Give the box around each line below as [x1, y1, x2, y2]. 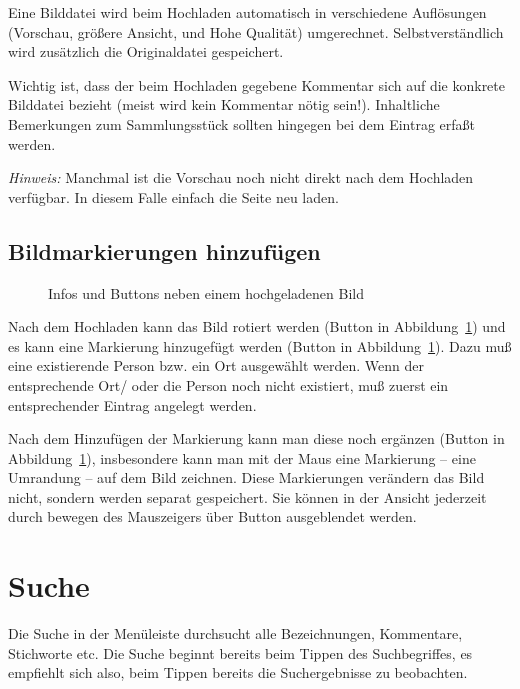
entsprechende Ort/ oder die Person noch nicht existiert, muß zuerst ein [8, 374, 449, 395]
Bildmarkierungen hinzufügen [8, 235, 321, 266]
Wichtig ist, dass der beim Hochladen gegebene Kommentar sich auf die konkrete [8, 74, 505, 95]
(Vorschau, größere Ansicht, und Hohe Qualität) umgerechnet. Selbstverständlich [8, 21, 504, 42]
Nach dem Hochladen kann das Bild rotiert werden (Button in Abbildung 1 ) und [8, 316, 506, 337]
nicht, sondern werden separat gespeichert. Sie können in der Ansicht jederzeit [8, 486, 487, 507]
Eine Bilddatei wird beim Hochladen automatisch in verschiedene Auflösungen [8, 2, 487, 22]
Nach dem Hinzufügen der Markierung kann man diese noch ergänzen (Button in [8, 428, 505, 449]
